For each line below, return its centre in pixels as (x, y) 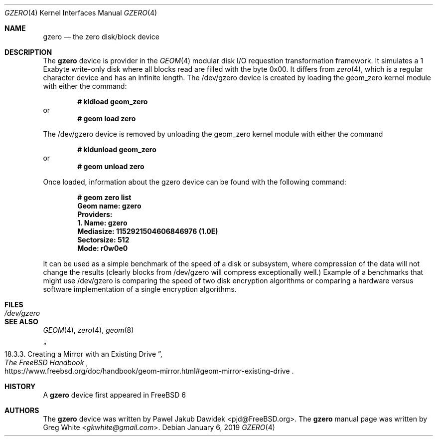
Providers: (95, 214)
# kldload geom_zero (113, 102)
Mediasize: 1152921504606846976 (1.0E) (148, 231)
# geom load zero (107, 118)
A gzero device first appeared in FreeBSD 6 (114, 395)
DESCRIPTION (28, 52)
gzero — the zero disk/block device (101, 37)
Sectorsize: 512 (103, 240)
